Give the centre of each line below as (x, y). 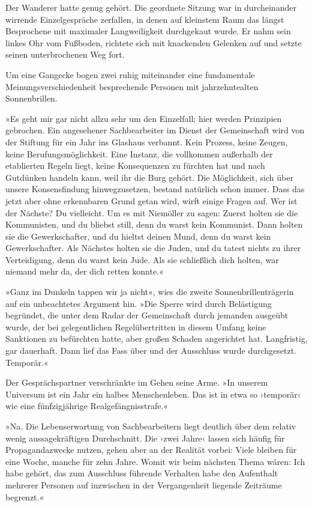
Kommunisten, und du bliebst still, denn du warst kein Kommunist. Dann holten (154, 224)
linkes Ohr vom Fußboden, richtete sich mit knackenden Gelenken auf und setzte (154, 42)
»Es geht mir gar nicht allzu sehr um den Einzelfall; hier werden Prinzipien (144, 118)
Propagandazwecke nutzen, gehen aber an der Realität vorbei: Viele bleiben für (151, 450)
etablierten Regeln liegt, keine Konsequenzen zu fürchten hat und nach (135, 165)
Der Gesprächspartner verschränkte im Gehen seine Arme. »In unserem (137, 382)
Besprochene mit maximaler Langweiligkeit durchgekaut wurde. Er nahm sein (148, 31)
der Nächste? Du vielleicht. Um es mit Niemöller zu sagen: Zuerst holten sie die (152, 212)
